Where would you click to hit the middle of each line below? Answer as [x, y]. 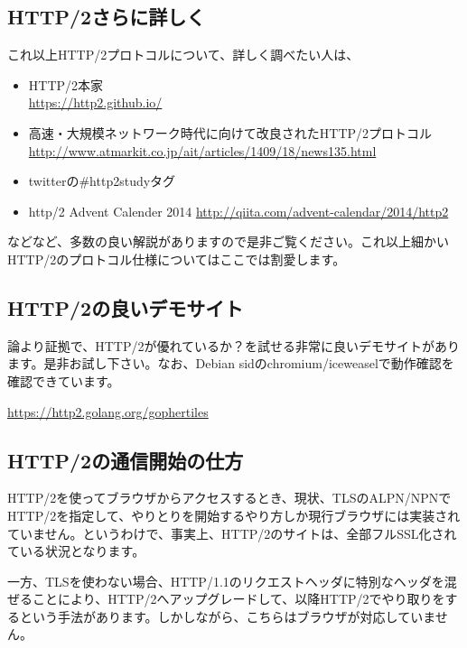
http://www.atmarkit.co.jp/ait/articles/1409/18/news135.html [202, 150]
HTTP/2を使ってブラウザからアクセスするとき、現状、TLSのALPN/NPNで [229, 498]
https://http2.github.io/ [95, 102]
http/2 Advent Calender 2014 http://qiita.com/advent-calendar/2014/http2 [238, 211]
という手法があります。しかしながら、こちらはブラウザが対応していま [227, 616]
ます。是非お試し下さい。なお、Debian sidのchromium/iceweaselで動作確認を [231, 363]
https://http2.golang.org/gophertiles [108, 411]
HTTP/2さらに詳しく [107, 17]
